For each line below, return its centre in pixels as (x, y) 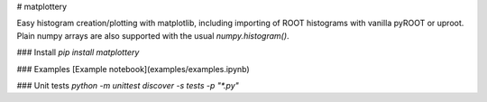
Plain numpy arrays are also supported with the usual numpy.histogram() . (153, 35)
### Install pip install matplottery (78, 52)
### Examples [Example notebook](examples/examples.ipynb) (133, 69)
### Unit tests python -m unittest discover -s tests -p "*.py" (128, 85)
